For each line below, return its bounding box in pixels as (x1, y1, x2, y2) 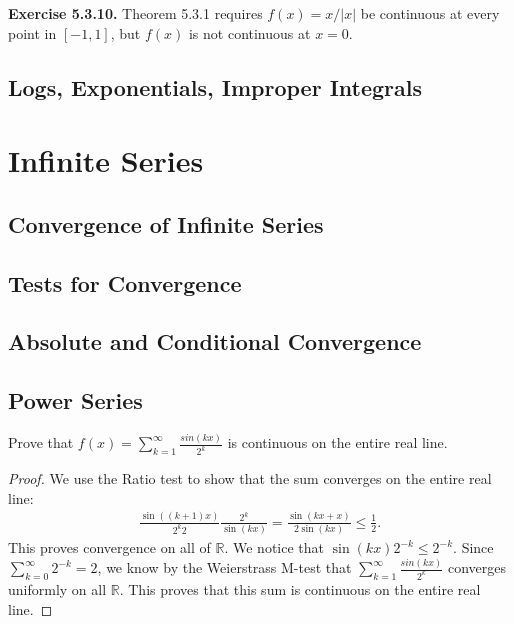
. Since (453, 537, 494, 558)
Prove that (8, 432, 74, 453)
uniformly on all (8, 578, 107, 599)
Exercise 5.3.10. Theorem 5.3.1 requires (8, 3, 263, 23)
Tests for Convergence (8, 267, 242, 298)
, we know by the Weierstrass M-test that (97, 557, 352, 578)
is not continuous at (188, 22, 311, 43)
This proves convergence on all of (8, 537, 211, 558)
